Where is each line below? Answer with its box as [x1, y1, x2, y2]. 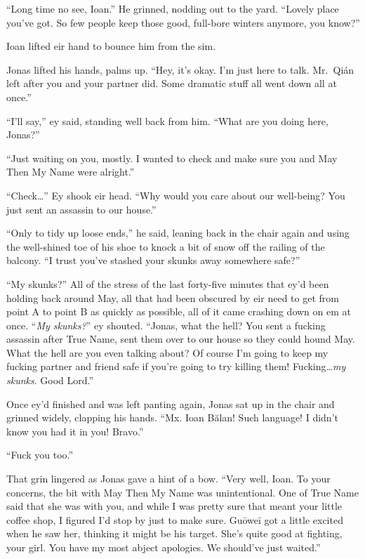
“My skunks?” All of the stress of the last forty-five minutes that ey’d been [6, 276, 329, 291]
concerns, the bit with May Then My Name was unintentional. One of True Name [6, 485, 359, 499]
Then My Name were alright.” [6, 164, 135, 179]
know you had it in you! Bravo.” [6, 423, 144, 438]
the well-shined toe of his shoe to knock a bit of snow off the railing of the [6, 239, 325, 254]
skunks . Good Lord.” [6, 373, 94, 388]
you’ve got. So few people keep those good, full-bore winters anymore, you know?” [6, 15, 360, 29]
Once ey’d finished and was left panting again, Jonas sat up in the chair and [6, 396, 335, 411]
